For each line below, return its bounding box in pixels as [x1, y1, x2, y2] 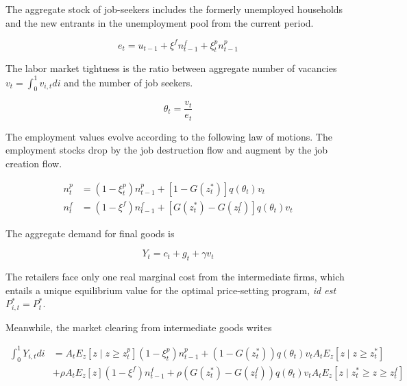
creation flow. [5, 156, 62, 171]
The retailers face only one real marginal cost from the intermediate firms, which [5, 269, 345, 284]
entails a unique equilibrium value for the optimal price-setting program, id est [5, 282, 336, 297]
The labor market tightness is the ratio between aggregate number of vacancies [5, 61, 337, 75]
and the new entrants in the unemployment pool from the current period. [5, 15, 314, 29]
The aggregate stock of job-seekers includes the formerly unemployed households [5, 2, 343, 16]
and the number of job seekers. [64, 75, 193, 89]
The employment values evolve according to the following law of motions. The [5, 129, 332, 143]
